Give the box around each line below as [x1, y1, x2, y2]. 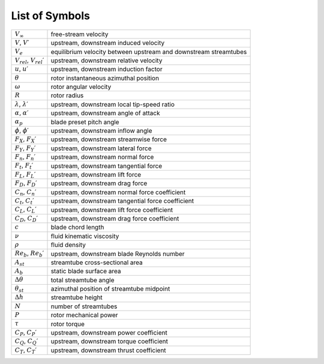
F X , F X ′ [14, 135, 37, 144]
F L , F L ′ [14, 170, 36, 180]
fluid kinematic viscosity [50, 232, 119, 240]
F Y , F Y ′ [14, 144, 36, 153]
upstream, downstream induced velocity [50, 39, 165, 47]
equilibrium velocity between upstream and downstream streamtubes [50, 47, 247, 56]
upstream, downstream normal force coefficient [50, 188, 186, 196]
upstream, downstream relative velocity [50, 56, 163, 64]
